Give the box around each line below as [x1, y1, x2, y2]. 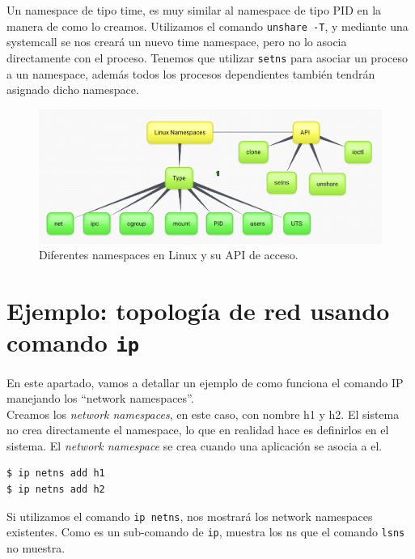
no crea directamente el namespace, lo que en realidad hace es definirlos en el [6, 421, 389, 438]
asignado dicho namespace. [6, 81, 139, 98]
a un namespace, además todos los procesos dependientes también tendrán [6, 65, 375, 82]
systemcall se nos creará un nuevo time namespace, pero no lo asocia [6, 33, 347, 50]
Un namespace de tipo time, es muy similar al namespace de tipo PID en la [6, 2, 382, 18]
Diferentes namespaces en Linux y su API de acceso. [39, 246, 299, 263]
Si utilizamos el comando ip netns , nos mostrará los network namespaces [6, 507, 373, 524]
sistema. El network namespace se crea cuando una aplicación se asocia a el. [6, 437, 383, 454]
